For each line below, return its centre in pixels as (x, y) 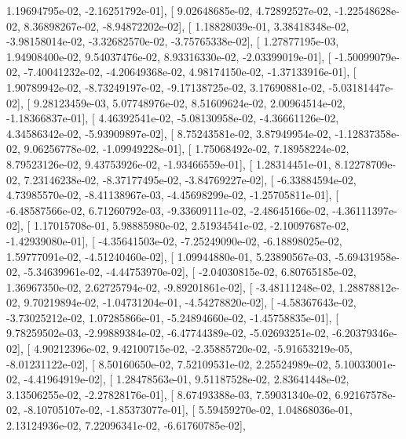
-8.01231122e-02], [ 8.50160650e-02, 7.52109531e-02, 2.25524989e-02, (169, 363)
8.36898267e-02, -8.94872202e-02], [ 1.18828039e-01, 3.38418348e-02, (187, 25)
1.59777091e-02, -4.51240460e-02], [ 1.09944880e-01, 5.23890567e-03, (169, 256)
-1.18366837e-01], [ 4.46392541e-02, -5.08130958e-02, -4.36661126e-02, (173, 118)
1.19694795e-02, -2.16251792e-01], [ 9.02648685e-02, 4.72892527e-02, (169, 10)
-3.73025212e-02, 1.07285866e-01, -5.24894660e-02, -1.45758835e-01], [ (173, 317)
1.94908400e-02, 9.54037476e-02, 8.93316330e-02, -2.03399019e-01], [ (169, 56)
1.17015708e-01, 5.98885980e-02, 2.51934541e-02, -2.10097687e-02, (191, 225)
